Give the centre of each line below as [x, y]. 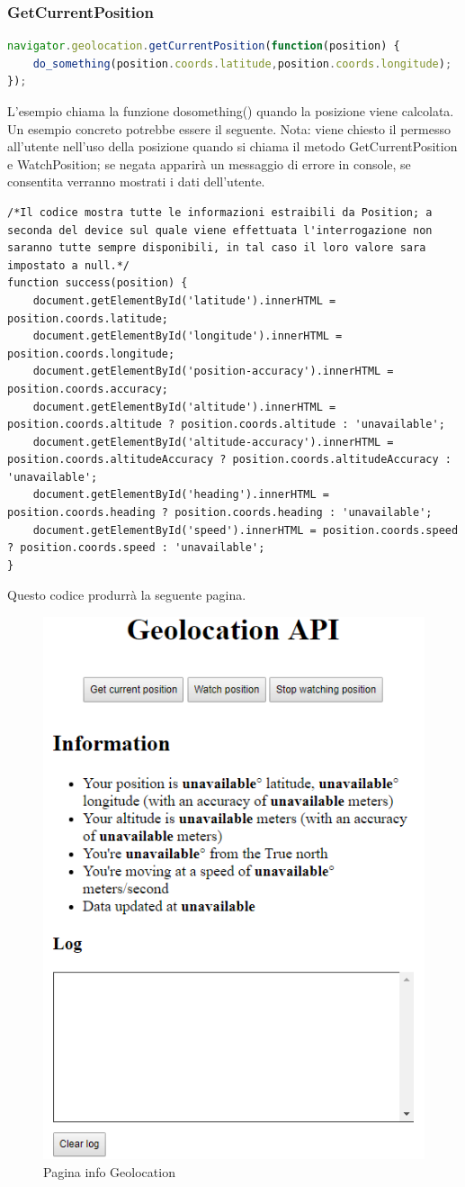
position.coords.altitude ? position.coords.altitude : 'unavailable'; [226, 425]
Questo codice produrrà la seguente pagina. [127, 595]
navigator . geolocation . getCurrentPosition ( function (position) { [204, 46]
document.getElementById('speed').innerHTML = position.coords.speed [246, 530]
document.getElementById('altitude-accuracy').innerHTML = [213, 442]
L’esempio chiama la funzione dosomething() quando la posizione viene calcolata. [231, 111]
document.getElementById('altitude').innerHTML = [184, 407]
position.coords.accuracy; [88, 389]
